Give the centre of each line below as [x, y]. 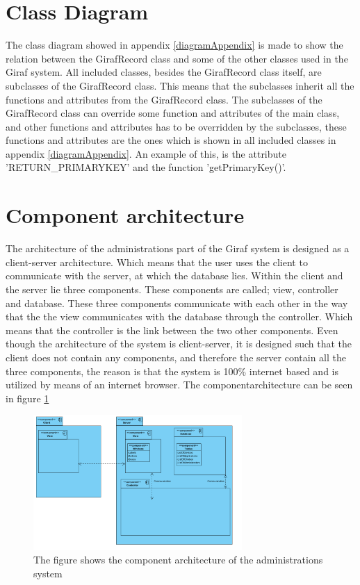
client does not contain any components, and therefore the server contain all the [176, 357]
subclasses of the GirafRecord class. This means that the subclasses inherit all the [180, 85]
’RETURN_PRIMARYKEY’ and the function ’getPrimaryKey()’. [146, 167]
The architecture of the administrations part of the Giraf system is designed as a [178, 248]
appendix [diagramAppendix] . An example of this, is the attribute [146, 153]
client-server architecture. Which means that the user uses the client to [157, 262]
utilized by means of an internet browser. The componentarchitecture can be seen [179, 385]
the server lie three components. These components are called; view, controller [172, 289]
